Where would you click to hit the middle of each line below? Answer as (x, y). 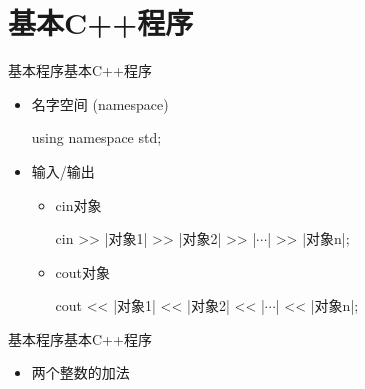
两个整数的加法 (80, 372)
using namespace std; (96, 137)
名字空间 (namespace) (100, 103)
